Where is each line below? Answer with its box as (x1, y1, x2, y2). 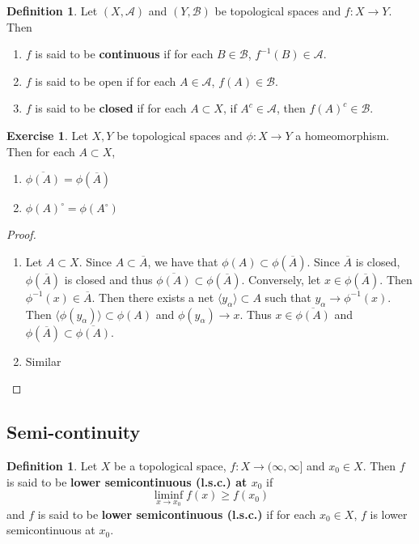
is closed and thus (64, 270, 153, 287)
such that (265, 288, 311, 305)
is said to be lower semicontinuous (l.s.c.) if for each (37, 505, 316, 522)
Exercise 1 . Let (6, 126, 88, 143)
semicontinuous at (6, 521, 95, 538)
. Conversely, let (241, 270, 321, 287)
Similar (25, 352, 61, 369)
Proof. (6, 226, 36, 243)
